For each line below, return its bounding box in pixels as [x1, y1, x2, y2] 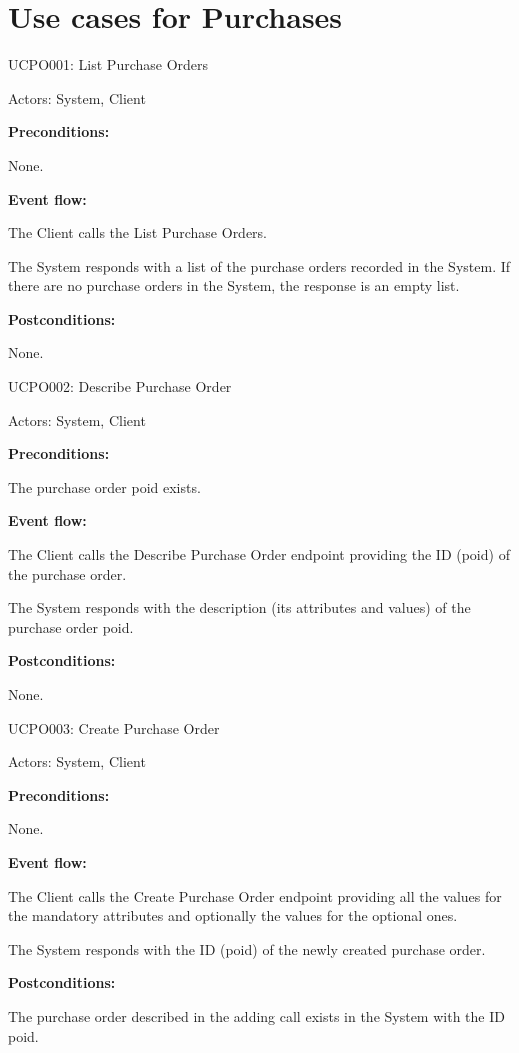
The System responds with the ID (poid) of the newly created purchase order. [8, 938, 486, 959]
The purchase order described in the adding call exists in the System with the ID [8, 1005, 505, 1026]
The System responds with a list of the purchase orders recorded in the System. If [8, 255, 511, 276]
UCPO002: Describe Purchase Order [8, 376, 232, 397]
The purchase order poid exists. [8, 476, 201, 497]
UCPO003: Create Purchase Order [8, 717, 220, 738]
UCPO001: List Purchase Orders [8, 54, 209, 75]
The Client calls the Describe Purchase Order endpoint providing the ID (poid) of [8, 544, 510, 565]
